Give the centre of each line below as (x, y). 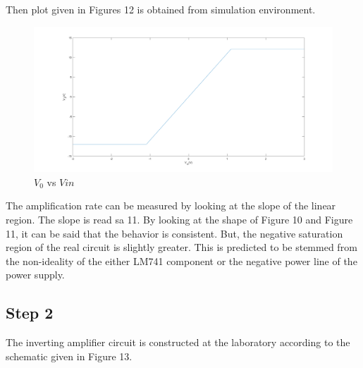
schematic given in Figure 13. (69, 356)
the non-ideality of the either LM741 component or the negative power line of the (181, 260)
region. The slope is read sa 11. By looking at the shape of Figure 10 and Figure (179, 219)
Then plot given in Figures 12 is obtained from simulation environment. (161, 9)
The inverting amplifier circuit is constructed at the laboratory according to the (178, 342)
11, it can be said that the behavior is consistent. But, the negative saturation (174, 233)
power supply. (35, 275)
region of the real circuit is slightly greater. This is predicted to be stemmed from (181, 247)
